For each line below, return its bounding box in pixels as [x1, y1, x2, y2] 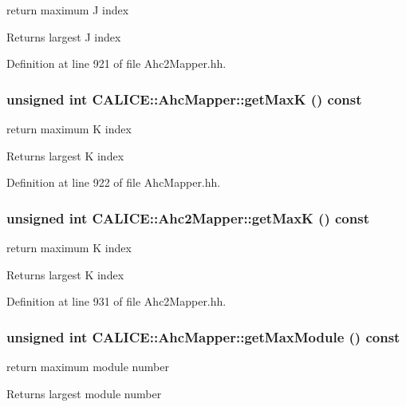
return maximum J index [6, 2, 129, 18]
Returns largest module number [6, 385, 162, 401]
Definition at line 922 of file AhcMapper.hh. [6, 174, 221, 191]
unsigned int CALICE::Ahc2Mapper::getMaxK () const [6, 207, 369, 227]
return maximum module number [6, 358, 169, 374]
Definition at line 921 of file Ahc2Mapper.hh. [6, 55, 227, 72]
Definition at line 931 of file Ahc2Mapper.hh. [6, 293, 227, 310]
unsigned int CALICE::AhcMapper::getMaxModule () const [6, 326, 400, 346]
